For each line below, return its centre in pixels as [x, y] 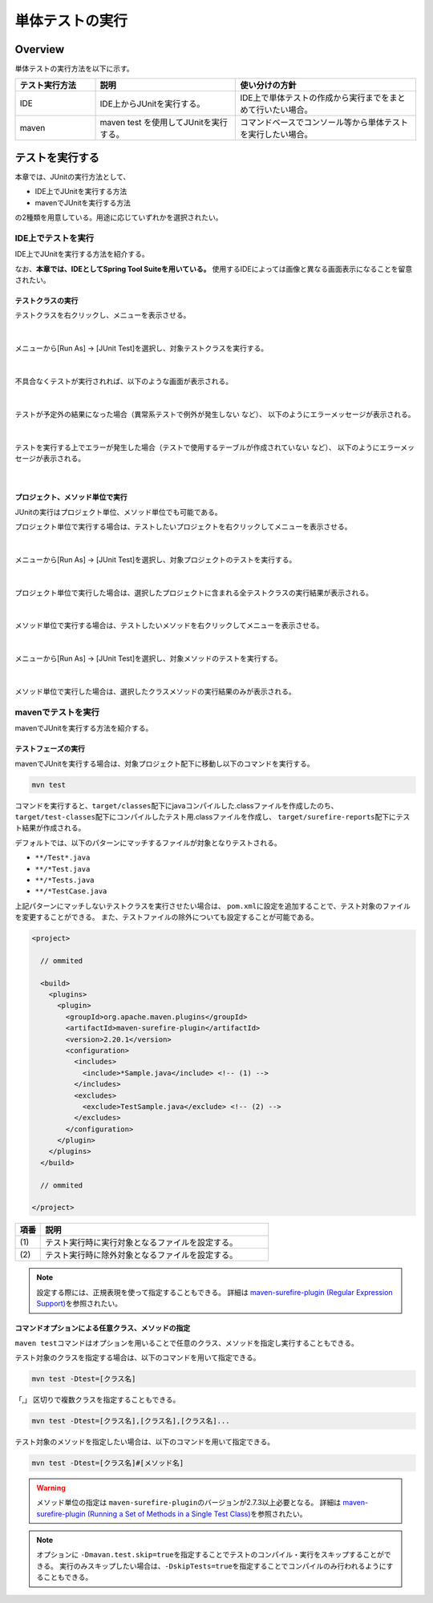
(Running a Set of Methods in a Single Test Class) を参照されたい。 [197, 1514]
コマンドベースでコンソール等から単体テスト [324, 123]
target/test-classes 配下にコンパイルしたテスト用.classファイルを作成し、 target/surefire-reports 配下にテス [212, 816]
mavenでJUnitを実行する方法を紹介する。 [84, 728]
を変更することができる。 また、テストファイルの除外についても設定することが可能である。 [166, 917]
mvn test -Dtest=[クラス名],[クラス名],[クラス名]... [131, 1421]
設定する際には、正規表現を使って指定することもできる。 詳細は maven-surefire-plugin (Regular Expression [214, 1292]
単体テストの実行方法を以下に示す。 [74, 69]
